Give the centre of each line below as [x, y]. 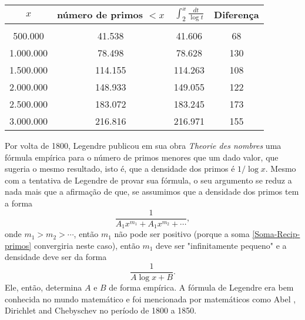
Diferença [237, 14]
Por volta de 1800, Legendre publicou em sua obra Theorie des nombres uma [143, 145]
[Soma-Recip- [276, 234]
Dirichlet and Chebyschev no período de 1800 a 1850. [101, 310]
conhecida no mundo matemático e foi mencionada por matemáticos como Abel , [150, 299]
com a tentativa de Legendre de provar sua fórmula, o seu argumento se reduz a [148, 180]
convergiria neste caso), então [87, 245]
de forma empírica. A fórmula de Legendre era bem [201, 287]
